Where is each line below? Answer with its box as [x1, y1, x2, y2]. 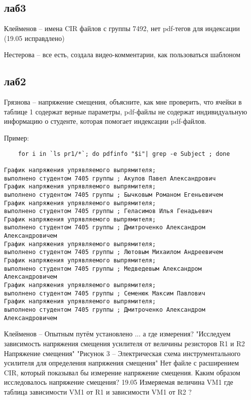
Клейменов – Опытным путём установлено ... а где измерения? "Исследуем [4, 328, 231, 339]
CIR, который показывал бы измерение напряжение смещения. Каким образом [4, 367, 241, 377]
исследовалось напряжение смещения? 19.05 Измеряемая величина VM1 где [4, 377, 233, 387]
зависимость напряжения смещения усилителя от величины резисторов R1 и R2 [4, 338, 245, 348]
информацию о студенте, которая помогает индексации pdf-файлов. [4, 116, 207, 126]
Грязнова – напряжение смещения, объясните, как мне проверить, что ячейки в [4, 97, 242, 107]
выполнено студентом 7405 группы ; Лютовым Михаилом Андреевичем [4, 249, 223, 256]
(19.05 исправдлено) [4, 33, 65, 43]
